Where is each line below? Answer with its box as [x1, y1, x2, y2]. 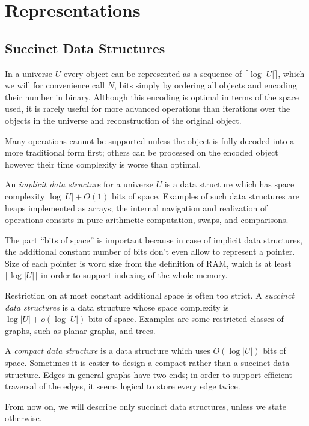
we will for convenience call [5, 79, 105, 91]
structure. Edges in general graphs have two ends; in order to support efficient [5, 368, 293, 380]
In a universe [5, 67, 53, 79]
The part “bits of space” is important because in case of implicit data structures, [5, 233, 302, 246]
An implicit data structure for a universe [5, 178, 153, 190]
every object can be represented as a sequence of [63, 67, 242, 79]
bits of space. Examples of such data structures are [112, 189, 299, 202]
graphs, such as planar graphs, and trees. [5, 324, 156, 336]
